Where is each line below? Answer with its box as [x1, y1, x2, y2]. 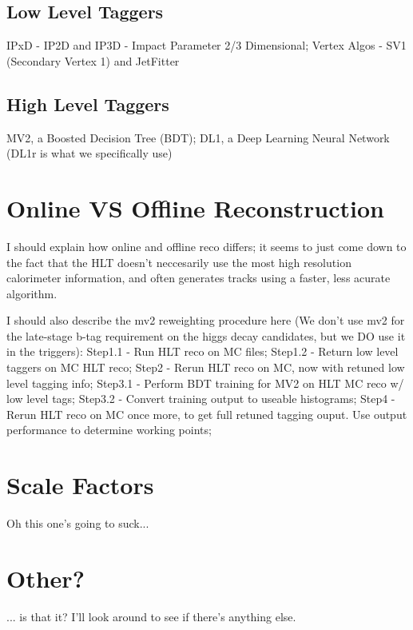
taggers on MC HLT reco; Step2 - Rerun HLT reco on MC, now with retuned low [6, 359, 405, 376]
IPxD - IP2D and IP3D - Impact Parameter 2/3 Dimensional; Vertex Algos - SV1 [6, 37, 407, 54]
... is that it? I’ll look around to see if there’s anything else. [6, 608, 296, 624]
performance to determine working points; [6, 421, 212, 438]
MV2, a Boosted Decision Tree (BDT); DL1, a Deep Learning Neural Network [6, 129, 390, 146]
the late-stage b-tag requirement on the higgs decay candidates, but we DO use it [6, 327, 406, 344]
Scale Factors [6, 469, 154, 501]
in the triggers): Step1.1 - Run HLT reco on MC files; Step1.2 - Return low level [6, 343, 399, 360]
